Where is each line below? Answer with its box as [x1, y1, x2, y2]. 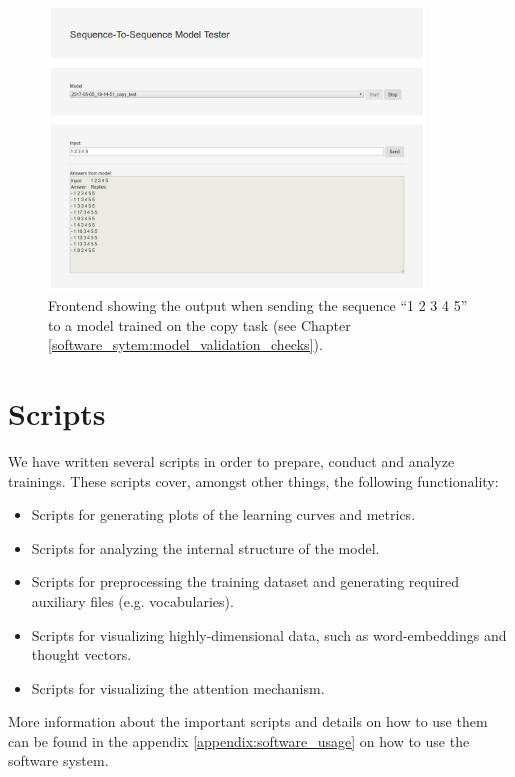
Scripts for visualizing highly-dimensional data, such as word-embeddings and [31, 624, 507, 645]
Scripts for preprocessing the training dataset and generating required [31, 571, 460, 592]
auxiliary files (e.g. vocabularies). [31, 590, 234, 611]
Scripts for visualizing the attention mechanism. [31, 677, 325, 698]
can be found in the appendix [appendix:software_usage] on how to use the [8, 730, 470, 751]
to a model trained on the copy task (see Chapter [48, 314, 351, 335]
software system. [8, 750, 109, 771]
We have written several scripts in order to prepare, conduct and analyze [8, 450, 455, 471]
